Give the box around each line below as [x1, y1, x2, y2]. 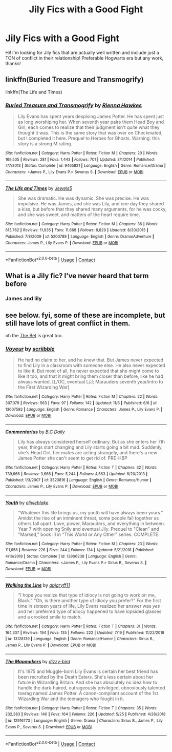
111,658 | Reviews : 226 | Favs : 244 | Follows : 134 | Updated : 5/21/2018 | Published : [5, 548, 154, 553]
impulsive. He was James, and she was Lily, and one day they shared [17, 200, 164, 206]
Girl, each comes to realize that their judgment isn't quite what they [17, 124, 160, 130]
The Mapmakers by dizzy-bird [5, 658, 71, 664]
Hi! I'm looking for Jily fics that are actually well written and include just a [5, 49, 160, 55]
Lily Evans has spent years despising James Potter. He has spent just [17, 113, 164, 120]
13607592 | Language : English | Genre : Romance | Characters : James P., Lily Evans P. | [5, 407, 163, 412]
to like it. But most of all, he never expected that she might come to [17, 368, 159, 374]
